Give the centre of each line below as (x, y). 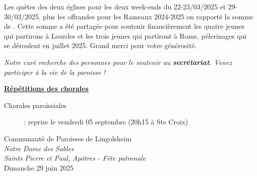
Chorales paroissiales (35, 105)
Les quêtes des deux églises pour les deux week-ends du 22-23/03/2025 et (115, 6)
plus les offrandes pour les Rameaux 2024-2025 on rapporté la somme (148, 16)
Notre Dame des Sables (39, 148)
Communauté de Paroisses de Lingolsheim (68, 138)
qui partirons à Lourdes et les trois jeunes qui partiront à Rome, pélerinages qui (125, 35)
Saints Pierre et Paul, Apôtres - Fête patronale (75, 158)
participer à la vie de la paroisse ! (55, 72)
